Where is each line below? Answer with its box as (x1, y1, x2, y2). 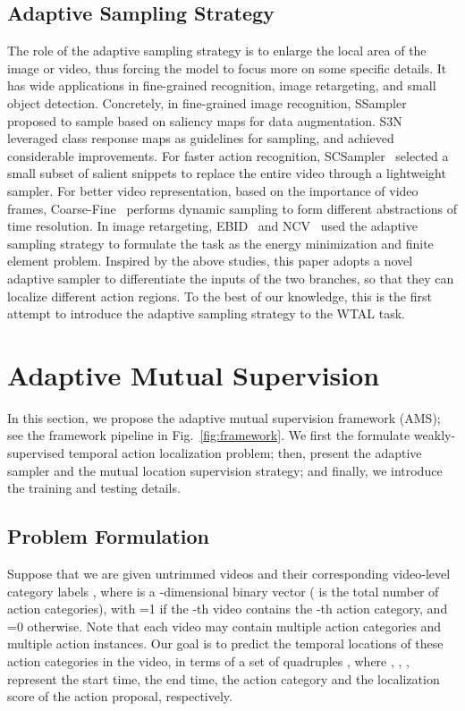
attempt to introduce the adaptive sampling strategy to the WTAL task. (7, 304, 406, 323)
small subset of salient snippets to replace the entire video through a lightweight (7, 164, 446, 182)
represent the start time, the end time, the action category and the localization (7, 669, 440, 688)
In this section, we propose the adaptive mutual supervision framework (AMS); (7, 408, 441, 427)
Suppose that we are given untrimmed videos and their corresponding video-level (7, 564, 451, 582)
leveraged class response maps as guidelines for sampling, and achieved (7, 129, 394, 148)
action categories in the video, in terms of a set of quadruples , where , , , (7, 651, 410, 670)
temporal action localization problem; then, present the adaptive (68, 444, 422, 462)
